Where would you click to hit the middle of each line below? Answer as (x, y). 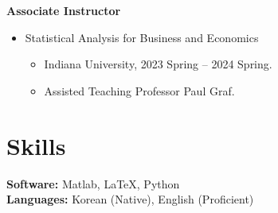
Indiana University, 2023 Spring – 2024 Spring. (158, 64)
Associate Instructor (64, 10)
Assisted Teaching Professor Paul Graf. (139, 90)
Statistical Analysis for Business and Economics (142, 37)
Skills (36, 145)
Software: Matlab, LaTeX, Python (93, 183)
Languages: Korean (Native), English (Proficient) (130, 199)
